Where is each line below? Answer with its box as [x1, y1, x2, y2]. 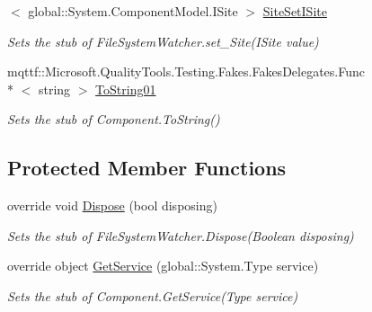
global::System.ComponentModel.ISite [28, 2, 238, 20]
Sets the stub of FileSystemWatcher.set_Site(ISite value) [7, 31, 319, 50]
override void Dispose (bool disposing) [7, 196, 217, 215]
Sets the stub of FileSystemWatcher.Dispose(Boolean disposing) [7, 226, 354, 245]
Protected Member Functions [7, 154, 287, 182]
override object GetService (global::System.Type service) [7, 256, 319, 275]
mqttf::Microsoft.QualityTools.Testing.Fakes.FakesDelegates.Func [7, 62, 365, 81]
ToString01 [95, 79, 156, 98]
